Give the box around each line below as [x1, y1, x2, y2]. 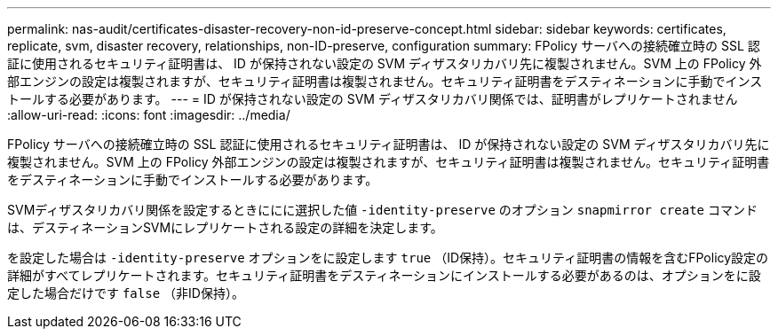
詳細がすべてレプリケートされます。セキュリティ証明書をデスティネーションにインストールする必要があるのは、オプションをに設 [7, 268, 761, 283]
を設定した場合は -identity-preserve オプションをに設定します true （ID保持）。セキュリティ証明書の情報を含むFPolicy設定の [7, 250, 769, 265]
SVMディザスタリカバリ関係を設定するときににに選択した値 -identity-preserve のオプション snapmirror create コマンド [7, 202, 758, 217]
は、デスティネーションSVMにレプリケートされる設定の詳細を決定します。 [7, 220, 443, 235]
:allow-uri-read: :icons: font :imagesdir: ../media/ [7, 107, 290, 122]
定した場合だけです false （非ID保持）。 [7, 285, 244, 301]
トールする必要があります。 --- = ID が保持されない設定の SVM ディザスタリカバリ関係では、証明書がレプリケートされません [7, 91, 738, 106]
